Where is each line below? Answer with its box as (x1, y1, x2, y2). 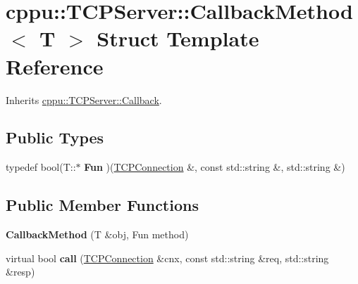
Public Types (6, 127, 104, 148)
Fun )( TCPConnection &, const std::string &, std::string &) (84, 160, 345, 174)
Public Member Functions (6, 194, 199, 216)
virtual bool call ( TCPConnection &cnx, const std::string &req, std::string (6, 250, 329, 265)
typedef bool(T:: (6, 160, 76, 174)
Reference (6, 51, 104, 80)
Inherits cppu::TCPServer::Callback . (6, 92, 162, 107)
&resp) (6, 264, 35, 279)
